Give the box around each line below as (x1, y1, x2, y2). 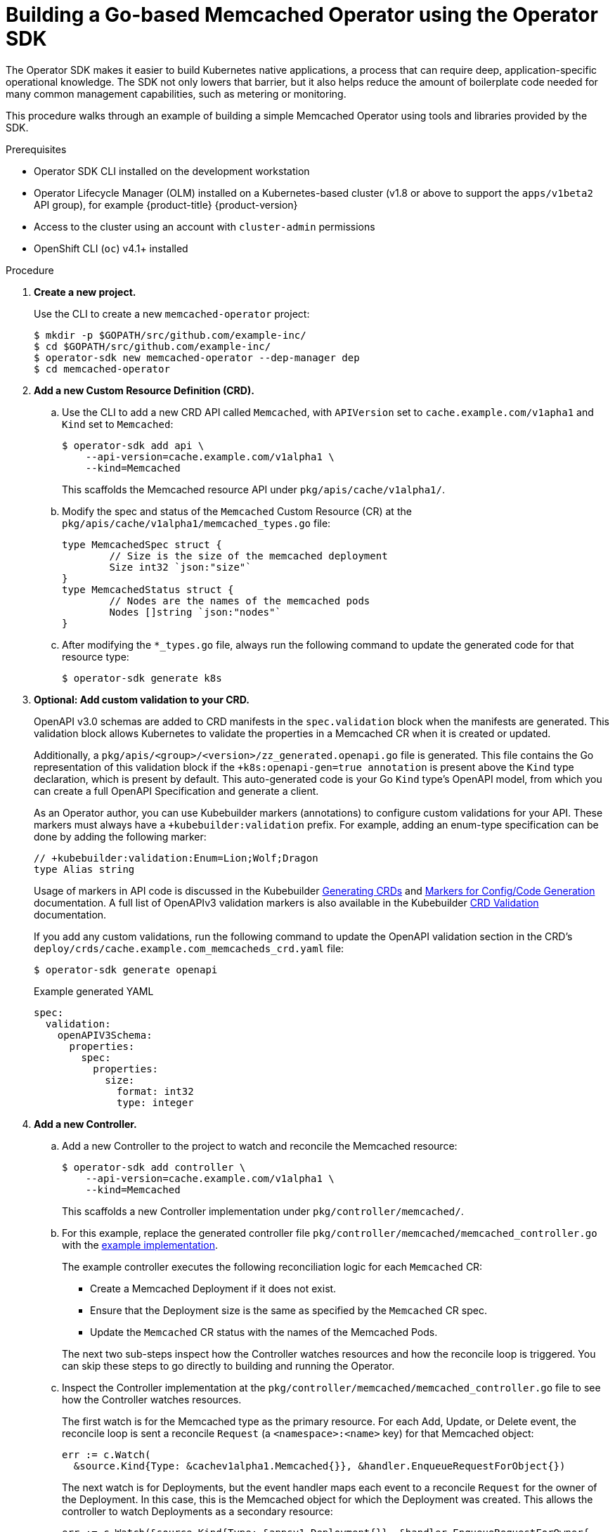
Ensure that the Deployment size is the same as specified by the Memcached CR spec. (90, 1304, 487, 1316)
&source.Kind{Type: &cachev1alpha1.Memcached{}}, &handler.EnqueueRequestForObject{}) (73, 1460, 566, 1472)
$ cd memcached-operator (34, 363, 170, 375)
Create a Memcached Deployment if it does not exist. (90, 1282, 337, 1294)
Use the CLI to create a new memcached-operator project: (34, 307, 310, 320)
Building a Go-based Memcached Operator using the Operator (6, 3, 598, 27)
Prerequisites (6, 143, 67, 155)
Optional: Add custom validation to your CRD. (34, 693, 250, 706)
